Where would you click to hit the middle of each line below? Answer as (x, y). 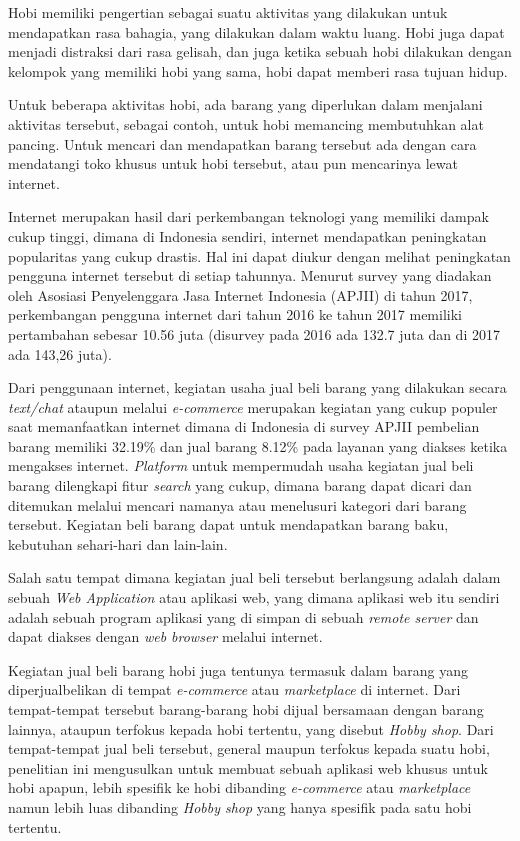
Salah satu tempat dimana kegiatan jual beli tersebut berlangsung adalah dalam (254, 577)
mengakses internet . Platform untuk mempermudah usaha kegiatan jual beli (241, 465)
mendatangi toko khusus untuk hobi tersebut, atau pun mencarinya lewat (233, 163)
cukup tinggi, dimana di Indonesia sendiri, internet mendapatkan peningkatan (247, 235)
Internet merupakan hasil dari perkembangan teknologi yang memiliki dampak (248, 216)
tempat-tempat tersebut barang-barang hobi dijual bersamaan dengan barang (246, 709)
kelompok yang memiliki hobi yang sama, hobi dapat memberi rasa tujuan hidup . (258, 70)
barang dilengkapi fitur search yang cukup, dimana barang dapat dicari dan (240, 485)
